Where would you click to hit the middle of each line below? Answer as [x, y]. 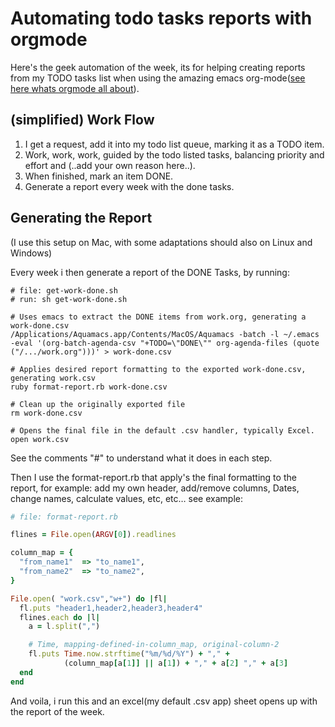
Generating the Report [81, 218]
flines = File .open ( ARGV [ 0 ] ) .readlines [93, 535]
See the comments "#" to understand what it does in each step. [141, 458]
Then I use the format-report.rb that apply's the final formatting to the [153, 477]
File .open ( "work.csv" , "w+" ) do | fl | [89, 598]
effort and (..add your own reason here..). [110, 165]
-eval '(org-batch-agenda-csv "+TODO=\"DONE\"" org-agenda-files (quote [165, 343]
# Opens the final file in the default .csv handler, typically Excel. [162, 430]
